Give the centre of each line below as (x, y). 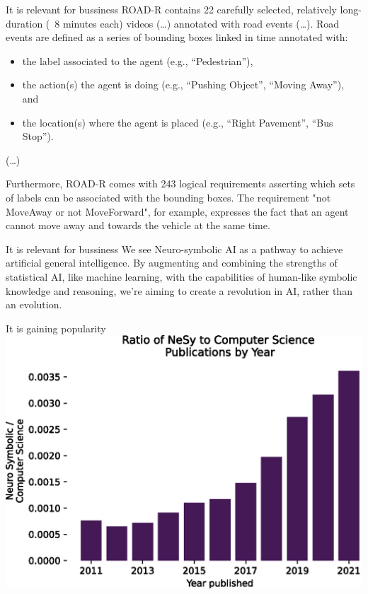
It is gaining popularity (56, 328)
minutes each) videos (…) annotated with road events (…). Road (201, 23)
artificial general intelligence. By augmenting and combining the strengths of (172, 263)
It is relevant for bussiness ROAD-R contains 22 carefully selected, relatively (171, 9)
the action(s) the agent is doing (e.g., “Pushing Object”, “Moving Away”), (183, 85)
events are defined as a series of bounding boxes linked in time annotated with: (177, 37)
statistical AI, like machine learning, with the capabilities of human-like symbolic (182, 276)
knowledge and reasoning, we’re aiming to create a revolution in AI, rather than (179, 290)
